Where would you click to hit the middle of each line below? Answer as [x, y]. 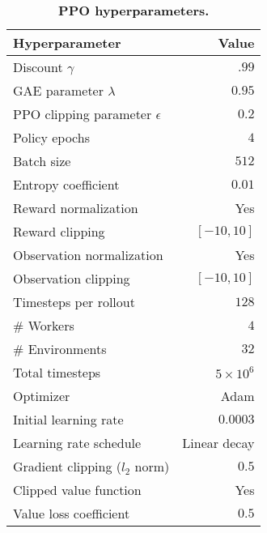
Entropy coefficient [66, 184]
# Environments [60, 349]
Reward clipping [59, 231]
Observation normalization [88, 255]
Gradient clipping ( [67, 466]
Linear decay [218, 443]
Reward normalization [76, 208]
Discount [38, 67]
